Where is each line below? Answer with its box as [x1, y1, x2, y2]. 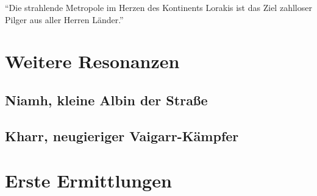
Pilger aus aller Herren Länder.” [5, 13, 124, 26]
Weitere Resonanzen [5, 49, 180, 74]
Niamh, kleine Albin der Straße [5, 90, 208, 109]
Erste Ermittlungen [5, 168, 172, 193]
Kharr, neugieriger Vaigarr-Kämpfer [5, 126, 239, 145]
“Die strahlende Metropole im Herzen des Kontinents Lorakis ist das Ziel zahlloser [5, 1, 312, 13]
